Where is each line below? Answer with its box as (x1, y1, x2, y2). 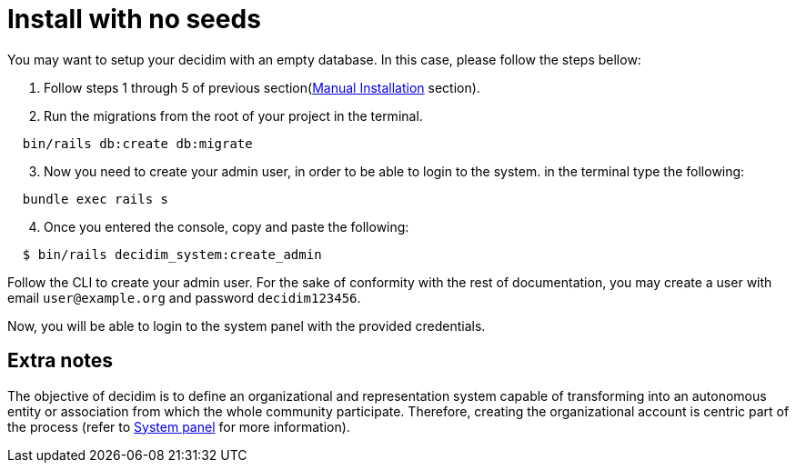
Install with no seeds (7, 4, 261, 35)
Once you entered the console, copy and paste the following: (44, 218, 409, 235)
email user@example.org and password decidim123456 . (7, 289, 361, 305)
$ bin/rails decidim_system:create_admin (22, 246, 322, 262)
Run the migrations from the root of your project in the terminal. (44, 107, 423, 124)
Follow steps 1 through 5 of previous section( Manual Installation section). (44, 79, 480, 95)
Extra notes (7, 349, 114, 373)
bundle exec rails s (22, 191, 169, 206)
